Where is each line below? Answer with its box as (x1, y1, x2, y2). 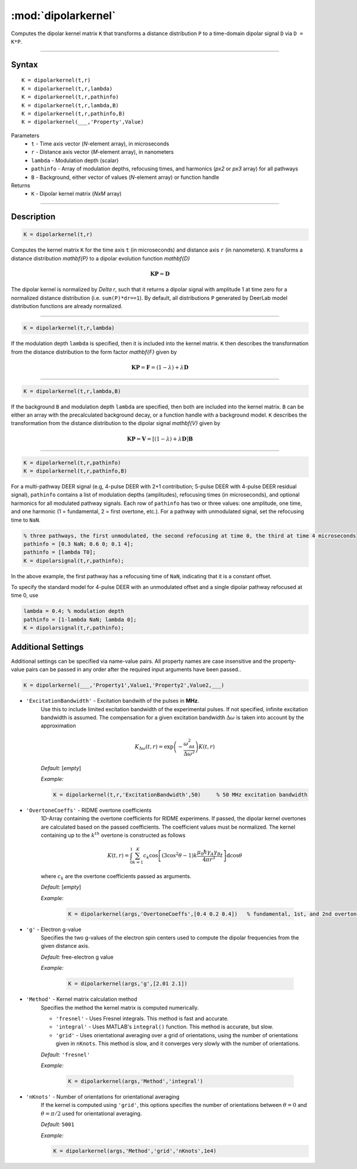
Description (11, 212, 56, 222)
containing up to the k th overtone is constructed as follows (40, 831, 186, 839)
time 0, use (11, 592, 39, 599)
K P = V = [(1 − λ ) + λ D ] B (127, 435, 193, 442)
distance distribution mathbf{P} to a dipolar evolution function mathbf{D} (11, 255, 190, 262)
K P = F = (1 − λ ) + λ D (131, 364, 189, 371)
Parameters (11, 132, 40, 139)
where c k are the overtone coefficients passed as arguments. (40, 872, 192, 881)
